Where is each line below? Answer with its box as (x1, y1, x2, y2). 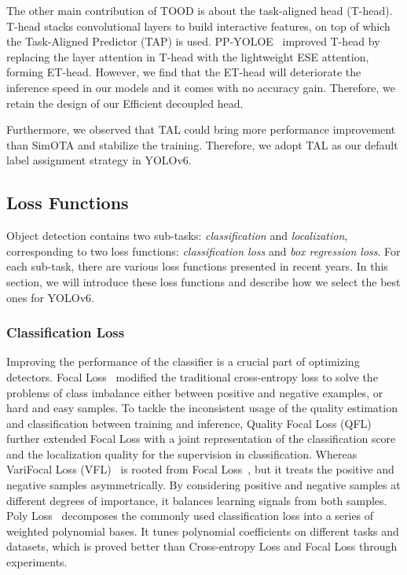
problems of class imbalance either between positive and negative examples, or (6, 384, 383, 400)
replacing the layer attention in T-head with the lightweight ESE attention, (6, 48, 369, 65)
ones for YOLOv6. (6, 289, 94, 305)
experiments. (6, 554, 68, 570)
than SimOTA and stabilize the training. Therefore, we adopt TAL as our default (6, 136, 398, 153)
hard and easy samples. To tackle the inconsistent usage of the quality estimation (6, 400, 398, 416)
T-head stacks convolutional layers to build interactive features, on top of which (6, 17, 390, 34)
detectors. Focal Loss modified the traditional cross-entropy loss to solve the (6, 368, 378, 385)
